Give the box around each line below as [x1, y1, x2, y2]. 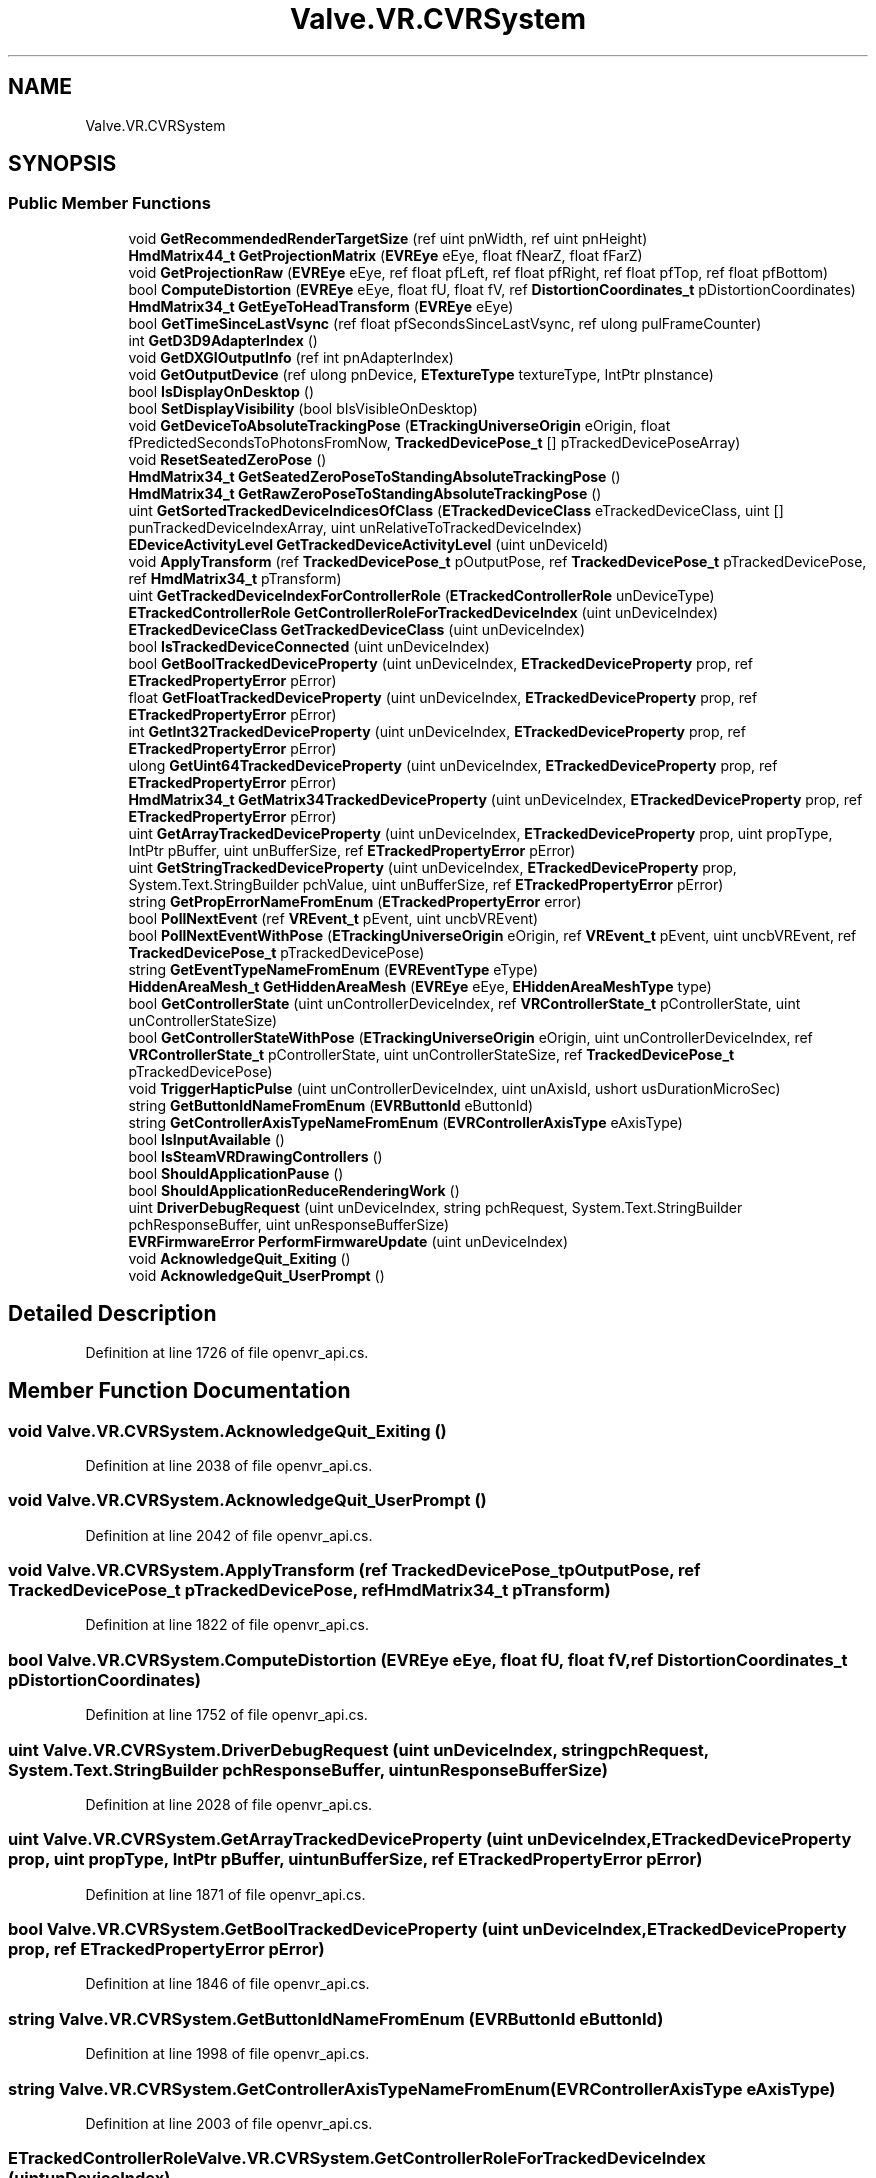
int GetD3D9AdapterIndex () [128, 331, 318, 349]
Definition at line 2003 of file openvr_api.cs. [85, 2114, 373, 2132]
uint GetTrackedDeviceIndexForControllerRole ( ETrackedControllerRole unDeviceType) [128, 586, 715, 604]
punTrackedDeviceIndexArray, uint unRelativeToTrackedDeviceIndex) [128, 518, 583, 536]
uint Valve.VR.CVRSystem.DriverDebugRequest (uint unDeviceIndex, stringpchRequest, [8, 1739, 709, 1760]
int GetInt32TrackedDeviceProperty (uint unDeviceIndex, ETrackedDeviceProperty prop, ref [128, 722, 746, 740]
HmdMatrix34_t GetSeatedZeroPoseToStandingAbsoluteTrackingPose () [128, 467, 621, 485]
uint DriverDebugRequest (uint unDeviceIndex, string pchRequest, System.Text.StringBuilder [128, 1198, 743, 1216]
